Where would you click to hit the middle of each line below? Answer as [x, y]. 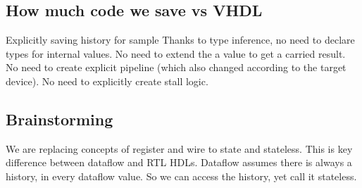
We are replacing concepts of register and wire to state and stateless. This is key [179, 148]
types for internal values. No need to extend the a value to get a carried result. [176, 53]
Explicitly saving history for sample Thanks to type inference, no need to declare [180, 40]
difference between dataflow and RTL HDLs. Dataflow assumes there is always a [179, 162]
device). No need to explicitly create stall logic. [107, 81]
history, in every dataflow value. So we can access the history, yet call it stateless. [181, 176]
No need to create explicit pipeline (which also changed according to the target [176, 67]
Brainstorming [60, 119]
